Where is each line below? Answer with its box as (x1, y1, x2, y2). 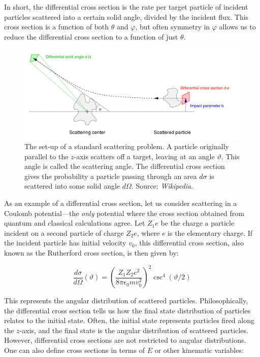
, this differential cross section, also (135, 237, 244, 248)
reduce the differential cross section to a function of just (4, 31, 178, 42)
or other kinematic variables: (154, 345, 244, 355)
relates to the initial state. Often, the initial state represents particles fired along (4, 315, 254, 326)
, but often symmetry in (135, 21, 210, 32)
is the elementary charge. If (168, 227, 253, 238)
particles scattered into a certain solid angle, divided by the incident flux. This (4, 11, 249, 22)
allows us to (219, 21, 256, 32)
